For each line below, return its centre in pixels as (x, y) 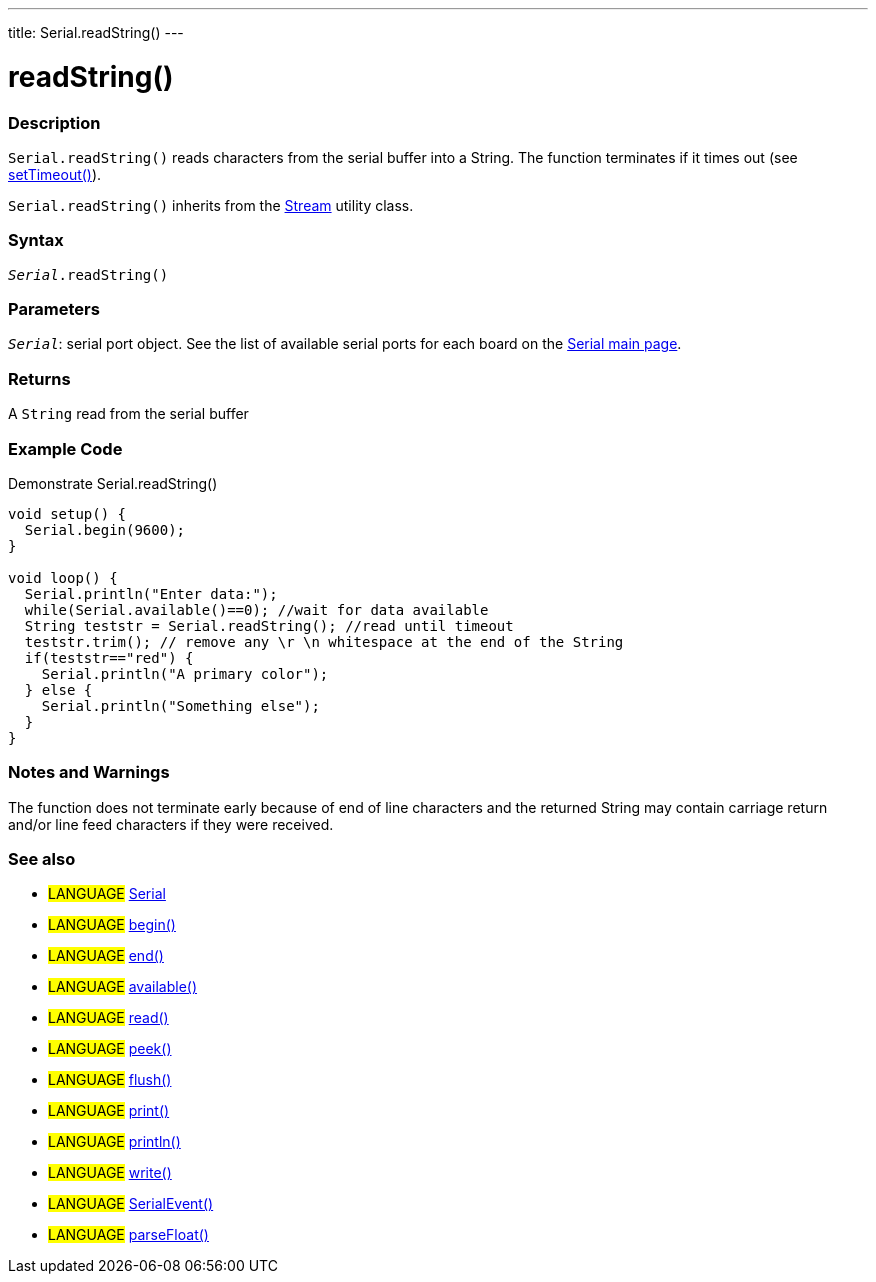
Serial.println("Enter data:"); (151, 593)
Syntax (36, 240)
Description (54, 122)
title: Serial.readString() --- (96, 32)
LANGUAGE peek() (110, 1049)
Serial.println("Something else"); (180, 705)
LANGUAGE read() (108, 1018)
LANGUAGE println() (114, 1142)
